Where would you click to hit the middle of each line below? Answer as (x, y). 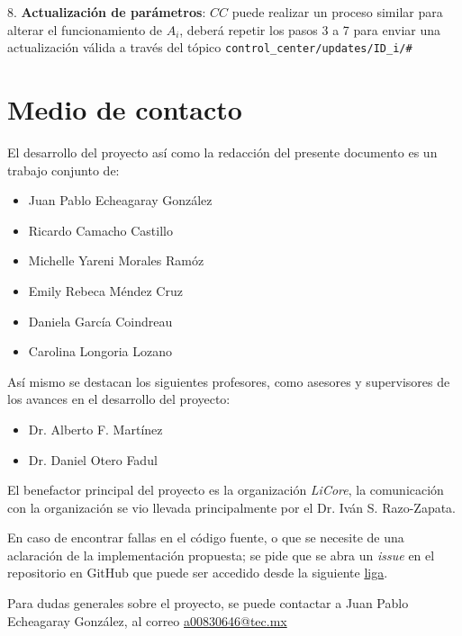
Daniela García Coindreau (100, 321)
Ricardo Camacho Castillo (100, 230)
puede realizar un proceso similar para (337, 12)
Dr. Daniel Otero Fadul (93, 459)
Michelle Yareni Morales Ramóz (116, 260)
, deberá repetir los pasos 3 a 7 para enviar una (310, 29)
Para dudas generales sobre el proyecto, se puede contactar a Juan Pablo (208, 603)
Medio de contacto (125, 109)
